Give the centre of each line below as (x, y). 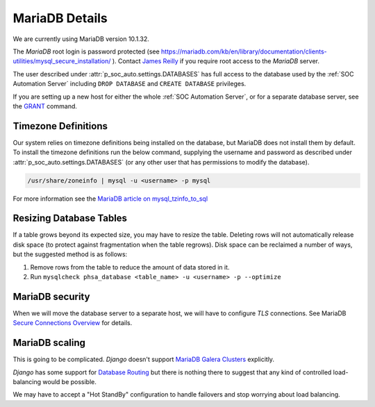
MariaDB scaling (49, 343)
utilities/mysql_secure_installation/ (62, 61)
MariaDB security (51, 296)
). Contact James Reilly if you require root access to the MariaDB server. (216, 61)
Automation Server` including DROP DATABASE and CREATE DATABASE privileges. (130, 84)
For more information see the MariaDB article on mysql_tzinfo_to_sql (110, 199)
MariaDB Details (60, 18)
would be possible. (70, 382)
